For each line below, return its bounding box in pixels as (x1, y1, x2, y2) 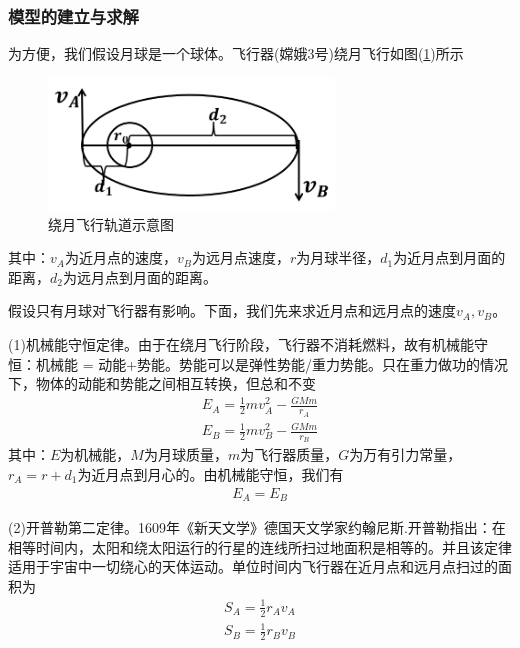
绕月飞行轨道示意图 (48, 213, 174, 234)
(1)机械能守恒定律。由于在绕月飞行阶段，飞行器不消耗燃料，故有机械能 (8, 334, 474, 355)
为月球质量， (143, 444, 228, 465)
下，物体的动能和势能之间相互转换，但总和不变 (8, 373, 316, 394)
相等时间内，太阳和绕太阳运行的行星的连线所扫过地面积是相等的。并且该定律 (8, 536, 512, 557)
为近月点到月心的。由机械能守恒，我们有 (77, 464, 344, 484)
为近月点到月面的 (393, 247, 506, 268)
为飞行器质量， (240, 444, 339, 465)
